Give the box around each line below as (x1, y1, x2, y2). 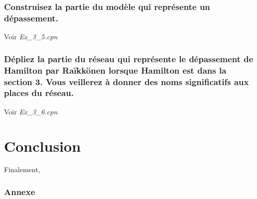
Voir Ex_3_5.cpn (4, 31, 58, 42)
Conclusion (4, 135, 81, 156)
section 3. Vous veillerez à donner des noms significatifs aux (4, 75, 249, 88)
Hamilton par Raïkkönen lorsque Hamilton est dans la (4, 64, 227, 76)
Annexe (4, 185, 35, 198)
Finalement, (4, 164, 40, 175)
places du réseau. (4, 87, 74, 99)
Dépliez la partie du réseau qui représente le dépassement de (4, 52, 254, 65)
